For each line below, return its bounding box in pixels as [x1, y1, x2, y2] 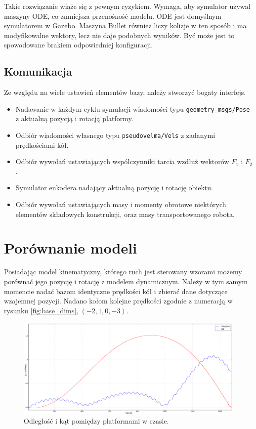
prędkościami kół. [15, 139, 69, 150]
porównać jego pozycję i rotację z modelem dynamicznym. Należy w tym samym [4, 276, 248, 286]
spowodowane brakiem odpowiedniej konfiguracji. [4, 40, 153, 50]
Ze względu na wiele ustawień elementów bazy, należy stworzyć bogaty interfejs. [4, 87, 246, 97]
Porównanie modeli [4, 238, 137, 258]
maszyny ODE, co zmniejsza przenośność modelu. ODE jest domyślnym [4, 10, 221, 21]
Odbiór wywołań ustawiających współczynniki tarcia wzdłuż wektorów [15, 156, 229, 167]
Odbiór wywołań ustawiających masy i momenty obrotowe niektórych [15, 199, 226, 210]
